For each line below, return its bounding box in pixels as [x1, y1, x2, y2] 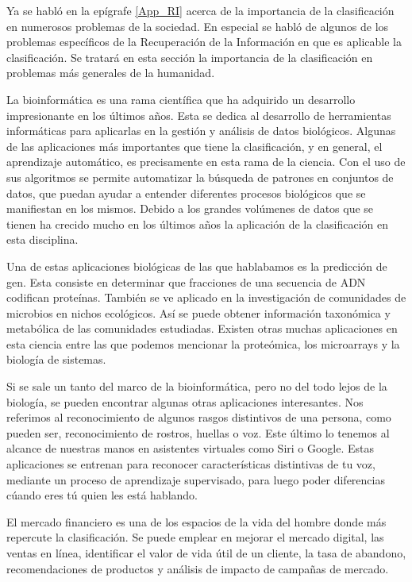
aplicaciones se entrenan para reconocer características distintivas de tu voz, [6, 456, 375, 472]
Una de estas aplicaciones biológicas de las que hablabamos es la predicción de [6, 257, 387, 274]
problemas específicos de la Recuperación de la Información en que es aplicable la [6, 33, 402, 50]
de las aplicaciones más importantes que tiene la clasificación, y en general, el [6, 137, 383, 154]
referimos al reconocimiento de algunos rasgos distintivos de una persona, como [6, 409, 391, 426]
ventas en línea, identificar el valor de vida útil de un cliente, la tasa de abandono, [6, 545, 406, 561]
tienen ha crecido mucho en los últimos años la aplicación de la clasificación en [6, 215, 388, 232]
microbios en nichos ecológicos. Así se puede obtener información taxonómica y [6, 304, 391, 321]
